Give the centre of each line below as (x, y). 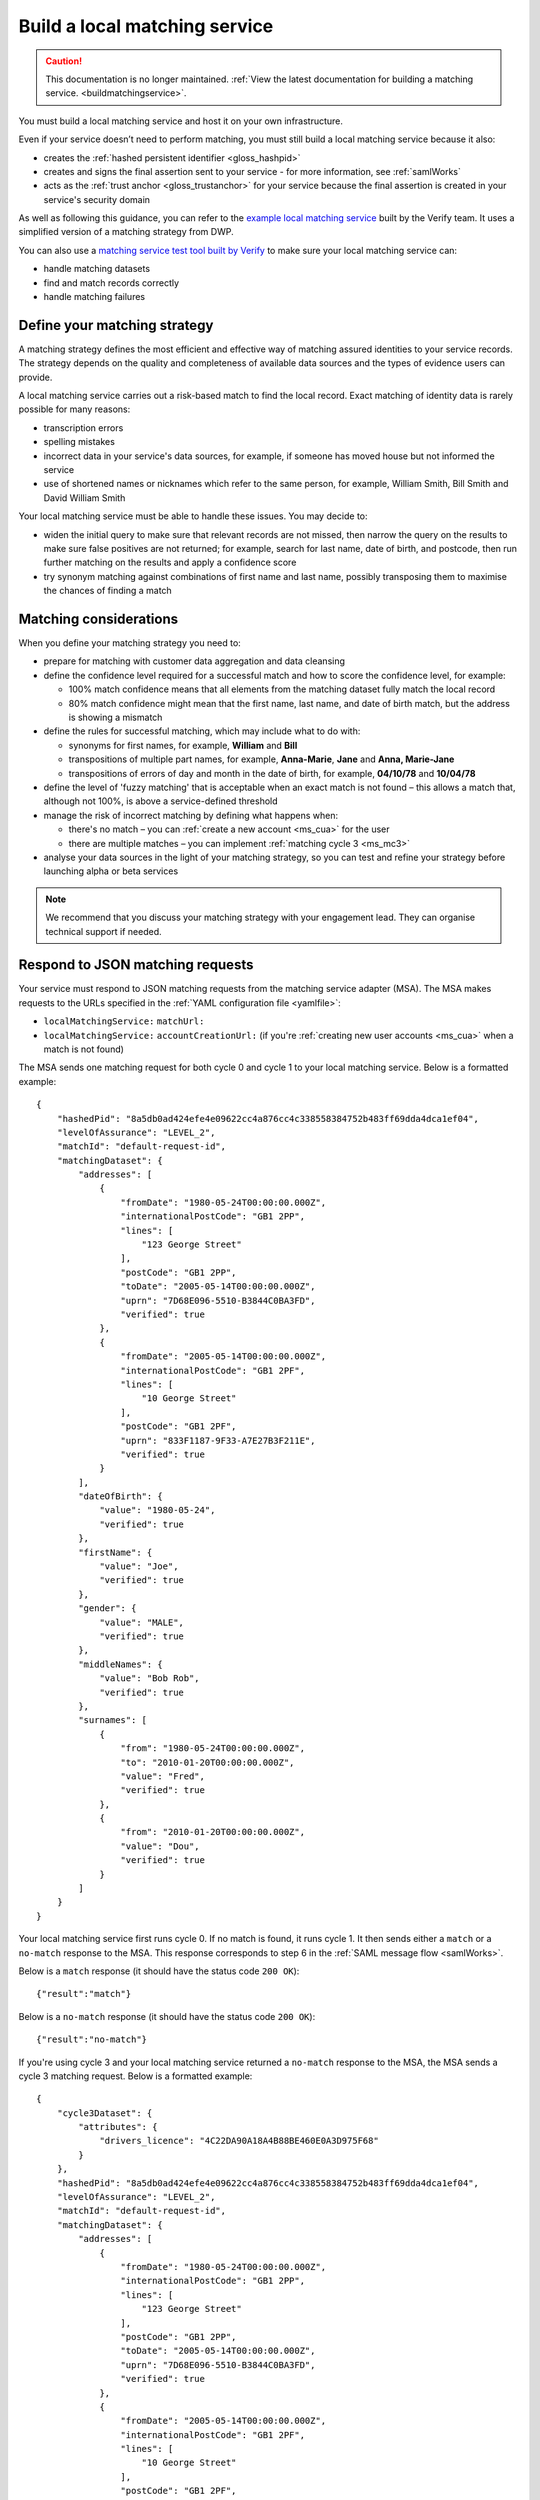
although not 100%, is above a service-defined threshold (161, 801)
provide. (35, 377)
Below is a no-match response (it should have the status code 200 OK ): (167, 2016)
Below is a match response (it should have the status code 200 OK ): (159, 1971)
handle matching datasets (96, 269)
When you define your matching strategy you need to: (130, 643)
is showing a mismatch (115, 717)
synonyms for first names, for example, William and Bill (183, 745)
